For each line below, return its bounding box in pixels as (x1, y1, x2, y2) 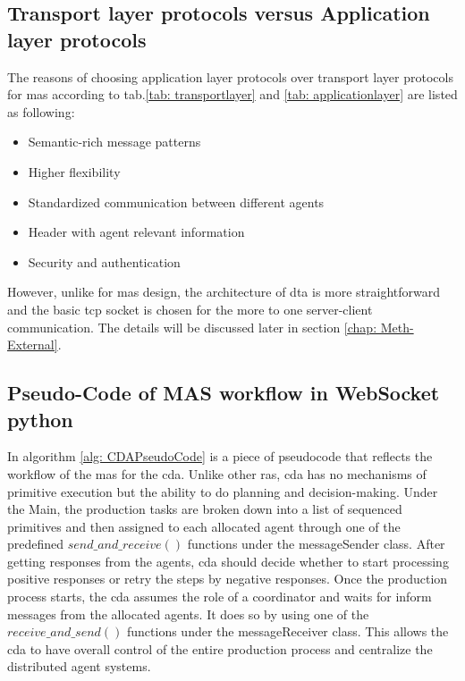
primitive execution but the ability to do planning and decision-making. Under (7, 482, 438, 500)
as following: (7, 102, 75, 121)
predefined (7, 534, 64, 553)
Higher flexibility (28, 162, 121, 181)
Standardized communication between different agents (28, 192, 325, 211)
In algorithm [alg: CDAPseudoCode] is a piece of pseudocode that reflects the (7, 447, 433, 466)
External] (7, 335, 58, 354)
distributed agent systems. (7, 657, 151, 676)
